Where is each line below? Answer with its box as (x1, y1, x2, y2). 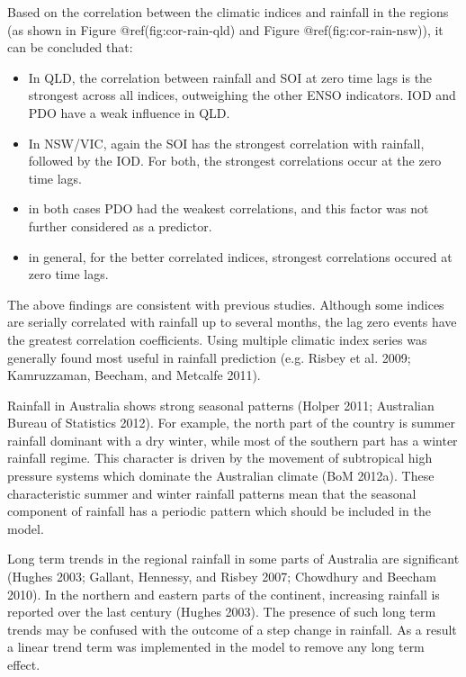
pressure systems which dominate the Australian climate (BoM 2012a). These (7, 466, 435, 485)
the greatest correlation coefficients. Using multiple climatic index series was (7, 329, 427, 348)
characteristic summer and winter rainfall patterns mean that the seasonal (7, 483, 417, 502)
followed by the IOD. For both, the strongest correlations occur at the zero (28, 151, 442, 170)
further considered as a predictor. (28, 216, 212, 235)
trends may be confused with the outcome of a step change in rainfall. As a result (7, 619, 457, 638)
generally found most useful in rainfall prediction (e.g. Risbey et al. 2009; (7, 348, 411, 366)
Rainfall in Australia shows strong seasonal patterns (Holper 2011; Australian (7, 395, 435, 414)
